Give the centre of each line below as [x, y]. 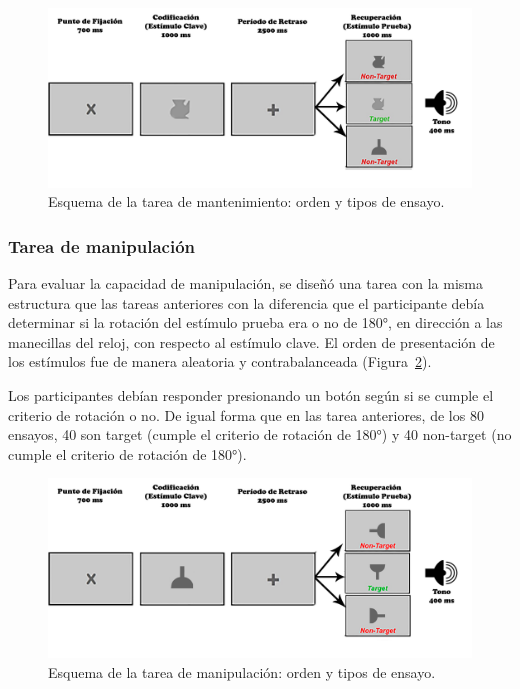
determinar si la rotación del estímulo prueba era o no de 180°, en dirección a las [255, 322]
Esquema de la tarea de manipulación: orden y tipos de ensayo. [242, 671]
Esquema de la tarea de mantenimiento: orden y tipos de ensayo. [246, 201]
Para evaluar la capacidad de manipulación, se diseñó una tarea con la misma [245, 283]
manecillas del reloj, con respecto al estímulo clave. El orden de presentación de [251, 341]
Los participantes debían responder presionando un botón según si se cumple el [251, 395]
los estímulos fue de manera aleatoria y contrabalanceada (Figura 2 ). [220, 361]
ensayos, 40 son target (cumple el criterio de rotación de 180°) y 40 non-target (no [260, 434]
